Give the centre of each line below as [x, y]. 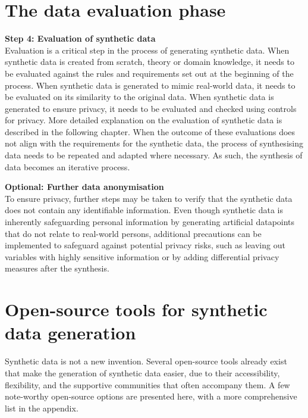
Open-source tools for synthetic [136, 309]
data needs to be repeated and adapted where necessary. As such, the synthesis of [154, 155]
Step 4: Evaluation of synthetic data [80, 38]
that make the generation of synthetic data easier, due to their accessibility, [142, 372]
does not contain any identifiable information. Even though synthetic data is [144, 210]
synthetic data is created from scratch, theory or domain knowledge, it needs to [150, 62]
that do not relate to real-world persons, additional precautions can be [133, 233]
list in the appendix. [42, 408]
